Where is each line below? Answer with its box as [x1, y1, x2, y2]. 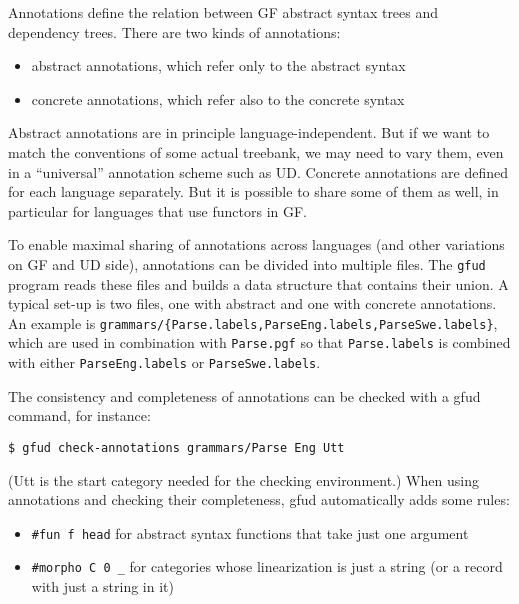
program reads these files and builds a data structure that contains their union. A [8, 273, 509, 294]
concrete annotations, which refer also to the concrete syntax [31, 88, 405, 109]
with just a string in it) [31, 576, 174, 597]
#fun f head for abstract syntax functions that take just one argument [31, 522, 469, 543]
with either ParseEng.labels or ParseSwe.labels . [8, 352, 321, 373]
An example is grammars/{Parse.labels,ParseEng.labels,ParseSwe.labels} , [8, 312, 498, 333]
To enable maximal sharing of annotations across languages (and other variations [8, 234, 505, 255]
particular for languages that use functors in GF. [8, 200, 307, 221]
